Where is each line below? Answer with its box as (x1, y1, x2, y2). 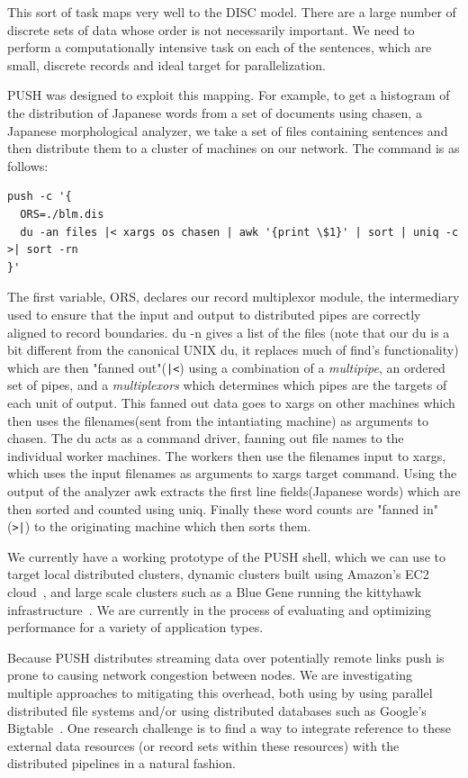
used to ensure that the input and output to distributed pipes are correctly (7, 304, 421, 323)
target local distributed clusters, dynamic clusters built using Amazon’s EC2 (7, 565, 429, 583)
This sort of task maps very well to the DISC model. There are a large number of (7, 3, 456, 21)
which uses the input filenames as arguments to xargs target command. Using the (7, 464, 457, 483)
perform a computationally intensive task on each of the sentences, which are (7, 38, 432, 57)
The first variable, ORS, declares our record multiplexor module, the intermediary (7, 287, 460, 306)
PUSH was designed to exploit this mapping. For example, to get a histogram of (7, 86, 450, 104)
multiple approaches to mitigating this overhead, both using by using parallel (7, 683, 433, 701)
